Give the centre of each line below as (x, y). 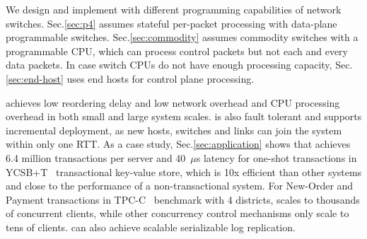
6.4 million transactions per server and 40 (96, 157)
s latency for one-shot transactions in (276, 157)
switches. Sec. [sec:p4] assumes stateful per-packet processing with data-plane (171, 23)
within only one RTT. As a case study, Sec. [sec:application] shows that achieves (178, 144)
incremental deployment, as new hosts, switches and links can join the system (174, 130)
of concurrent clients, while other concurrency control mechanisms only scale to (177, 213)
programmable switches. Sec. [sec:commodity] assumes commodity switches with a (182, 37)
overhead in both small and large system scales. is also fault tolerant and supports (184, 116)
